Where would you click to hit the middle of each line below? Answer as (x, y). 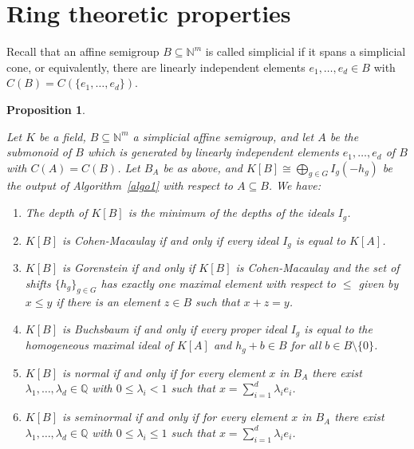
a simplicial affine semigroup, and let (223, 136)
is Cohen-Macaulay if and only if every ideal (170, 240)
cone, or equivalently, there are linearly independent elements (156, 67)
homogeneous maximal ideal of (99, 345)
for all (306, 345)
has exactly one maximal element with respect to (218, 283)
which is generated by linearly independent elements (213, 152)
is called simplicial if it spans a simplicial (306, 51)
